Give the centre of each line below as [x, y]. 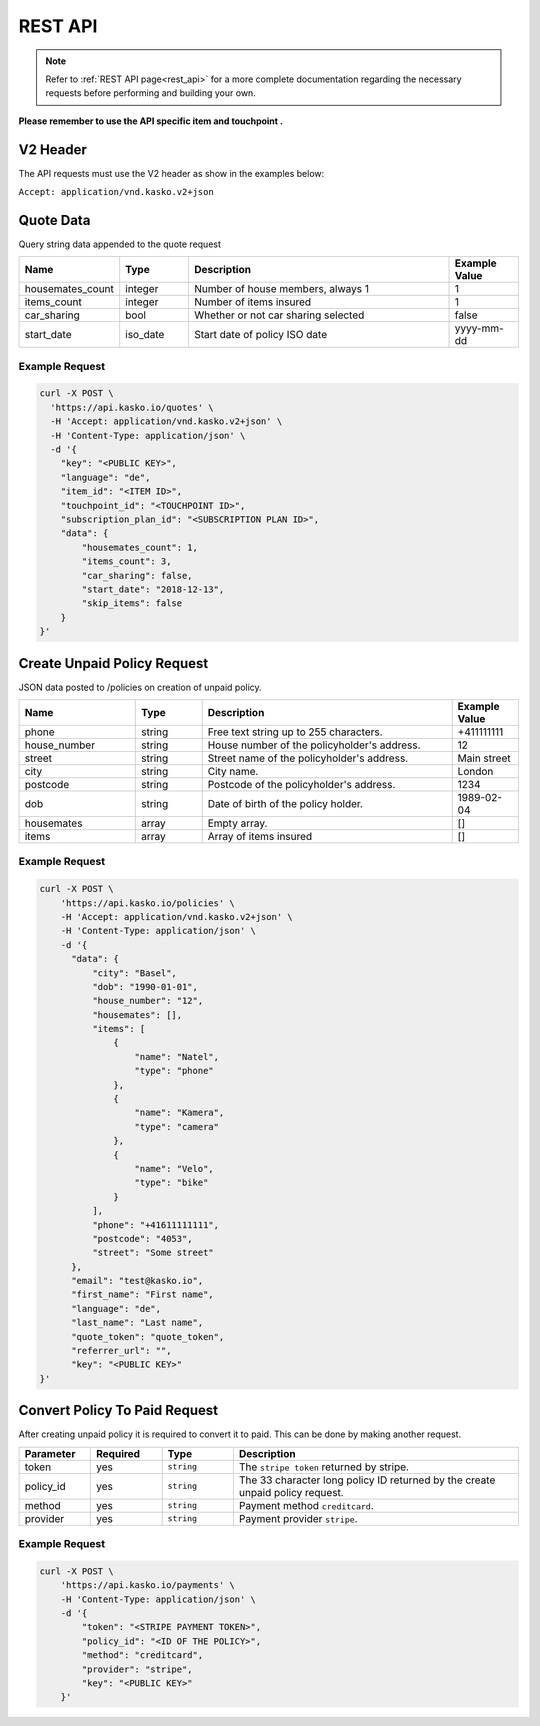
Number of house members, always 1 [281, 289]
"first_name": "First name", [142, 1294]
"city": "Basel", [134, 973]
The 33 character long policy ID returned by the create [367, 1480]
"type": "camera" [177, 1126]
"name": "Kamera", [179, 1113]
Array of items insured [260, 836]
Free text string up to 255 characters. [295, 732]
